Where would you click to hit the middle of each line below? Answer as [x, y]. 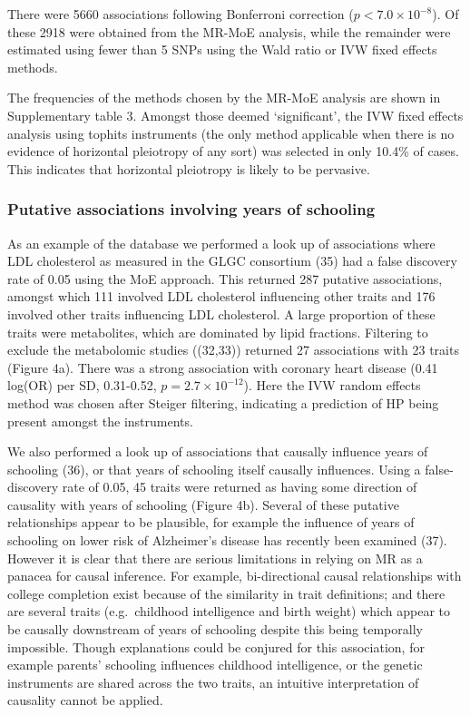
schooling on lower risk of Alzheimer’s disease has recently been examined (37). [227, 540]
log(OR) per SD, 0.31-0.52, [82, 385]
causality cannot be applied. [85, 700]
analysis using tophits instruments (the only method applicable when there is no [231, 133]
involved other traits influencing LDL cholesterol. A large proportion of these [221, 313]
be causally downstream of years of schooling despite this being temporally [215, 629]
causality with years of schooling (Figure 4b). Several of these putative [203, 504]
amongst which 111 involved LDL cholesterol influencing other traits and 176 [221, 296]
